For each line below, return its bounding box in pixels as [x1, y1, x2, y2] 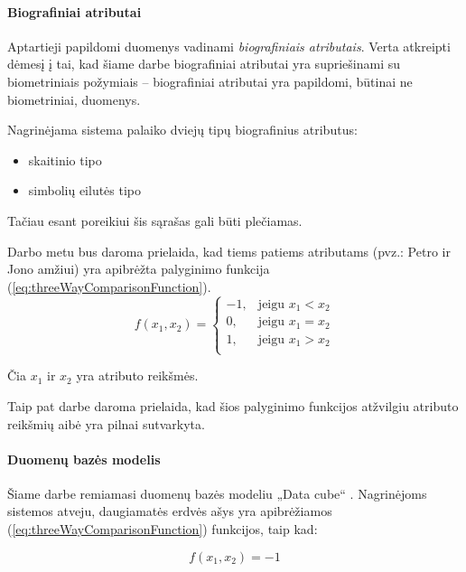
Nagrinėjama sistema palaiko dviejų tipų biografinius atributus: [7, 120, 358, 139]
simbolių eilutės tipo [28, 181, 142, 200]
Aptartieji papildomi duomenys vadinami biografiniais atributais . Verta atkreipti [7, 36, 451, 55]
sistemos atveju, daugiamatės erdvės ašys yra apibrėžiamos [7, 502, 332, 520]
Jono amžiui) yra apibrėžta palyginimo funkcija [7, 259, 270, 278]
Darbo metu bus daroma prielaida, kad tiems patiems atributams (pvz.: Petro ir [7, 241, 451, 260]
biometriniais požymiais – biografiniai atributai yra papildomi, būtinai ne [7, 71, 413, 90]
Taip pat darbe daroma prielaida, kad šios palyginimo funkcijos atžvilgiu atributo [7, 396, 459, 415]
